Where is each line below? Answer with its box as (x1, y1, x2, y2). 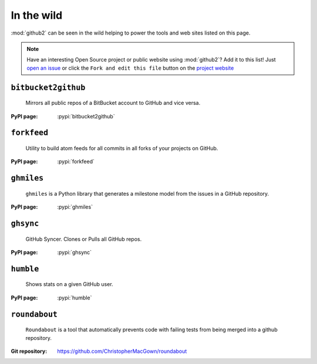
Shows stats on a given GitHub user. (25, 281, 114, 288)
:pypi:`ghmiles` (57, 203, 93, 210)
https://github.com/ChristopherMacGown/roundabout (57, 348, 187, 355)
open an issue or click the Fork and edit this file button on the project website (26, 64, 234, 72)
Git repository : (11, 348, 48, 355)
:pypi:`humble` (57, 294, 92, 301)
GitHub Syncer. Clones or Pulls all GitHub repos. (25, 235, 142, 243)
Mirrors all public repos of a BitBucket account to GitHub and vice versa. (25, 100, 201, 107)
